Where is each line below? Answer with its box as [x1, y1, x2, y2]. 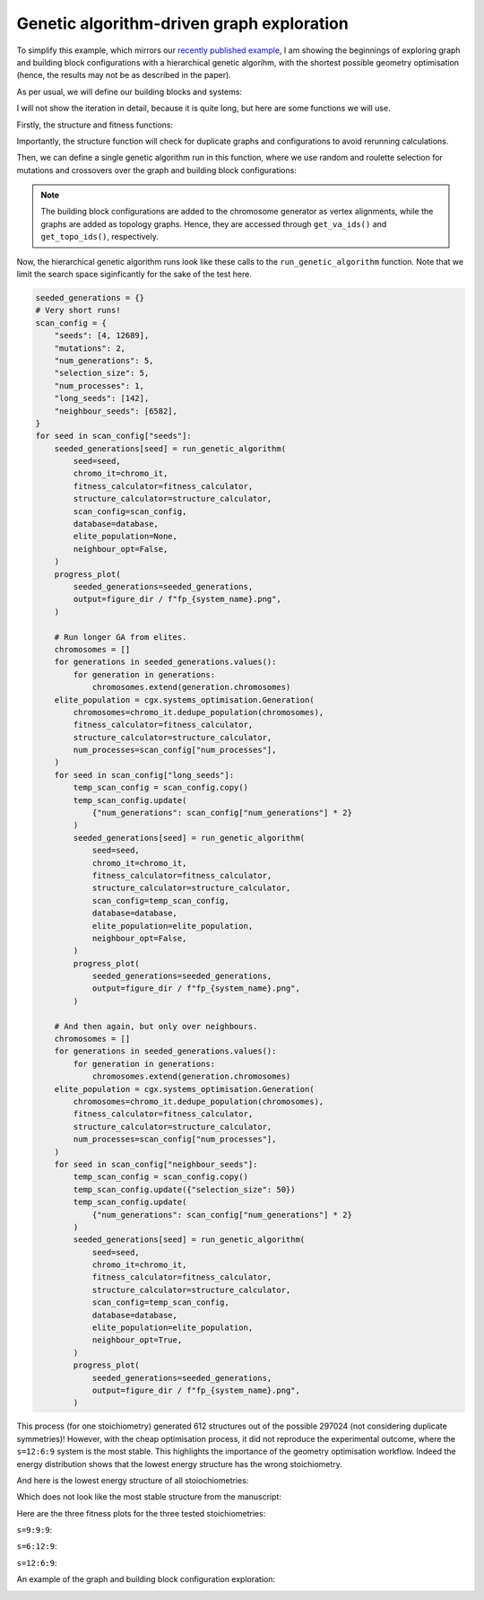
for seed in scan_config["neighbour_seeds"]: [54, 1158, 258, 1169]
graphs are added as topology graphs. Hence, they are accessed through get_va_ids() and [40, 218, 387, 229]
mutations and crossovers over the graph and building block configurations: [16, 164, 298, 175]
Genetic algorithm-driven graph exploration [16, 13, 349, 33]
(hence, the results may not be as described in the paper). [16, 70, 232, 81]
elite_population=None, [73, 531, 178, 542]
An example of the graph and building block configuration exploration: [16, 1574, 275, 1585]
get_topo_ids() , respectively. [40, 232, 159, 242]
